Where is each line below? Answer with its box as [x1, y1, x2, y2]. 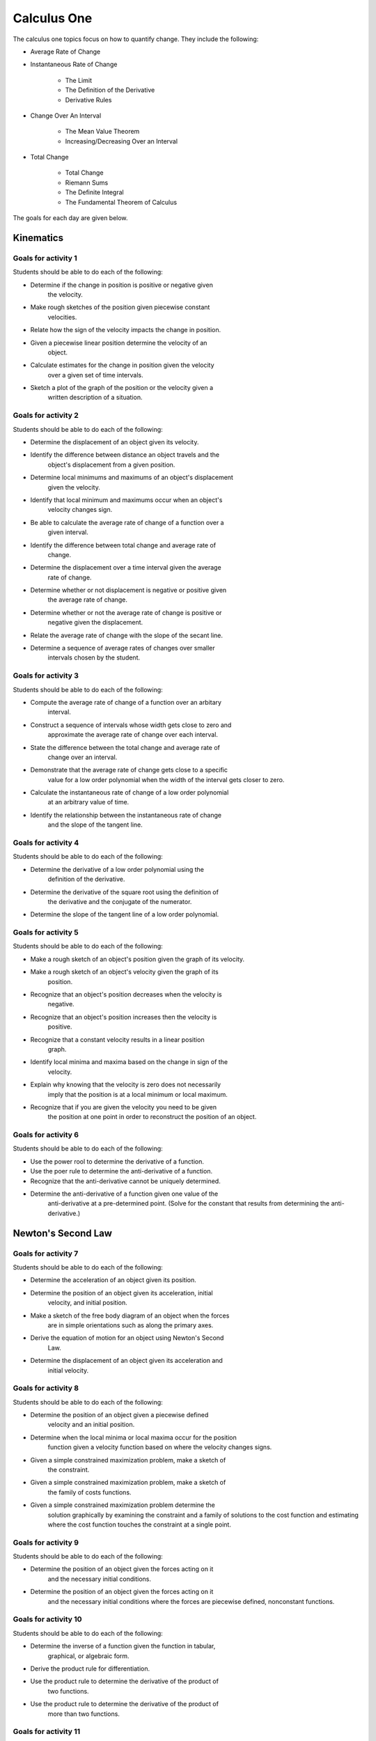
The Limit [65, 76, 92, 84]
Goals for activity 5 [13, 928, 79, 937]
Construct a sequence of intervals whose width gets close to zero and [30, 721, 232, 729]
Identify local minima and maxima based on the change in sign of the [30, 1058, 228, 1066]
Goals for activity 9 [13, 1538, 79, 1547]
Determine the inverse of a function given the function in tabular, [30, 1642, 216, 1650]
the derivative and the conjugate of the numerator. [47, 897, 192, 905]
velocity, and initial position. [47, 1299, 128, 1307]
